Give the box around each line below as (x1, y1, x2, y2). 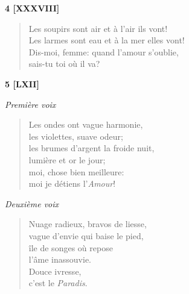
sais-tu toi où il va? (28, 57, 100, 70)
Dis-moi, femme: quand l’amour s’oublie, (28, 45, 179, 58)
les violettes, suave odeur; (28, 130, 123, 142)
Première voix (5, 98, 56, 110)
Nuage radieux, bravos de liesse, (28, 217, 147, 230)
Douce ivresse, (28, 264, 82, 277)
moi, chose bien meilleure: (28, 165, 124, 178)
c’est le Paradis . (28, 277, 88, 289)
